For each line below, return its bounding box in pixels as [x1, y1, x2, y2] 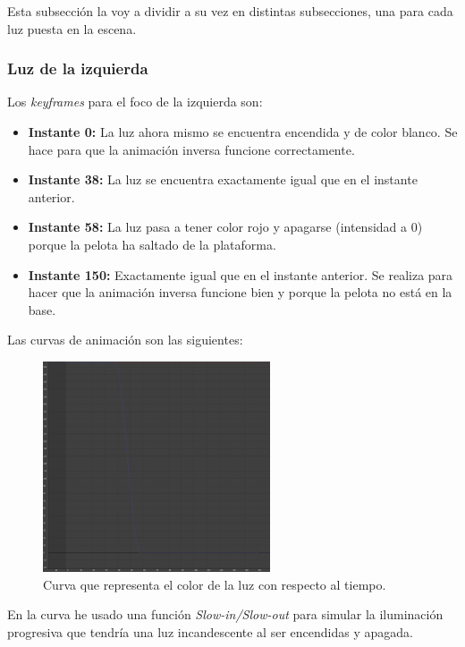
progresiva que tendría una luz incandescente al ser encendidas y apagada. [7, 622, 413, 641]
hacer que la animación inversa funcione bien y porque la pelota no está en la [28, 283, 452, 302]
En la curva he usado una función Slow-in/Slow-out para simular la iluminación [7, 605, 444, 624]
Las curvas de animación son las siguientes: [7, 330, 243, 349]
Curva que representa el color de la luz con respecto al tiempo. [43, 575, 386, 593]
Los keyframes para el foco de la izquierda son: [7, 92, 263, 111]
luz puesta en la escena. [7, 19, 137, 38]
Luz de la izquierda [7, 57, 148, 80]
